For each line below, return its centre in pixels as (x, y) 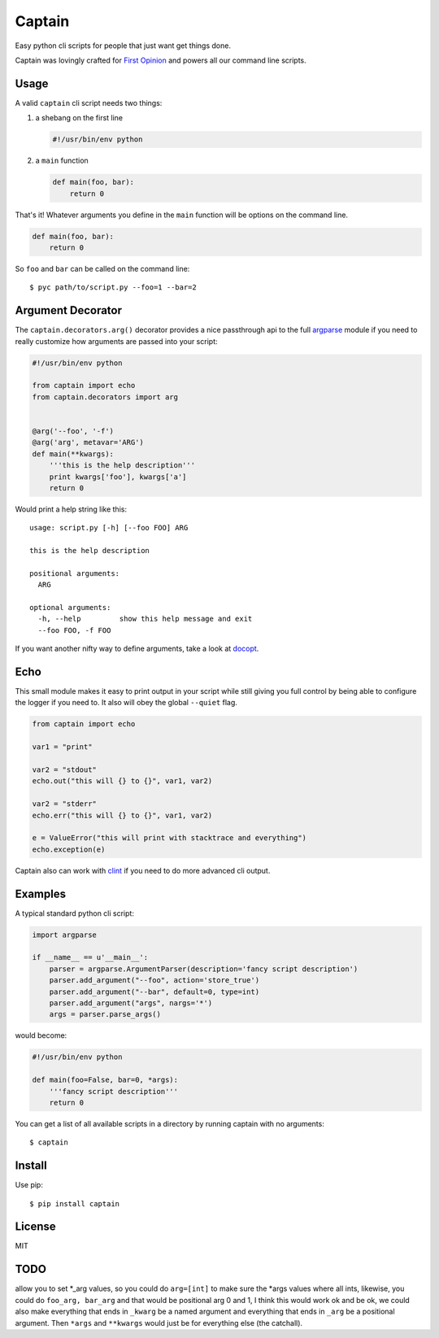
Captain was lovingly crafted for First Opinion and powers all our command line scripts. (161, 60)
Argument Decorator (68, 310)
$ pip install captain (75, 1203)
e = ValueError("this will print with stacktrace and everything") (170, 838)
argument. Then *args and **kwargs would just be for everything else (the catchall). (159, 1323)
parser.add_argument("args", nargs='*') (131, 1003)
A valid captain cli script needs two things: (89, 102)
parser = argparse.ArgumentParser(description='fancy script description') (204, 969)
